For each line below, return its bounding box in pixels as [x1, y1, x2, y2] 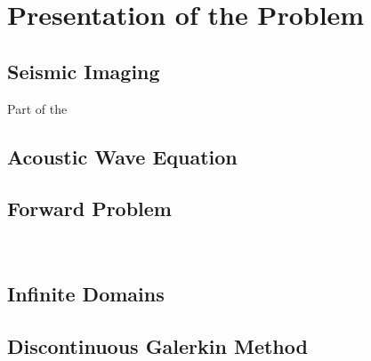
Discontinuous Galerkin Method [7, 332, 308, 359]
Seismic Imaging [7, 57, 160, 84]
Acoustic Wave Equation [7, 142, 238, 170]
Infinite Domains [7, 280, 165, 308]
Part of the [7, 99, 68, 117]
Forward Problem [7, 195, 172, 222]
